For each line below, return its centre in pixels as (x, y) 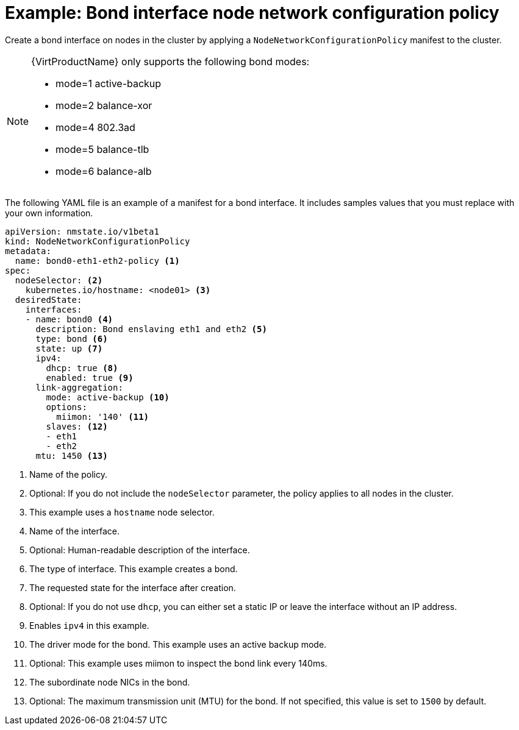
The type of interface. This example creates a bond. (134, 569)
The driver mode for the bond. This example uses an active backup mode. (178, 644)
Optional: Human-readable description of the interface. (140, 550)
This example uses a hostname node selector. (122, 512)
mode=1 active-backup (109, 83)
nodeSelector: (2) (59, 280)
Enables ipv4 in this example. (89, 625)
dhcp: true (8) (82, 368)
